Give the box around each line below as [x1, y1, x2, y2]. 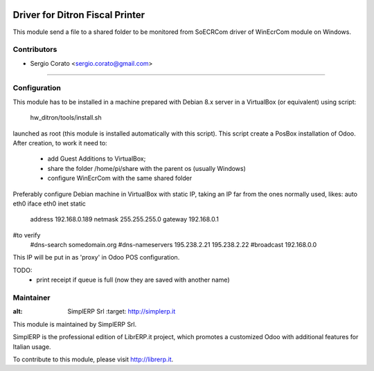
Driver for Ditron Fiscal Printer [12, 9, 145, 21]
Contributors [12, 45, 57, 55]
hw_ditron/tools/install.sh [30, 114, 102, 122]
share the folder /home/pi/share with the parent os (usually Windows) [47, 164, 246, 172]
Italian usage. [12, 343, 51, 351]
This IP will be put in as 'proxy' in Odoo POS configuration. [12, 253, 180, 262]
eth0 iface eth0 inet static [12, 199, 87, 208]
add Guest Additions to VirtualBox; [47, 154, 146, 163]
